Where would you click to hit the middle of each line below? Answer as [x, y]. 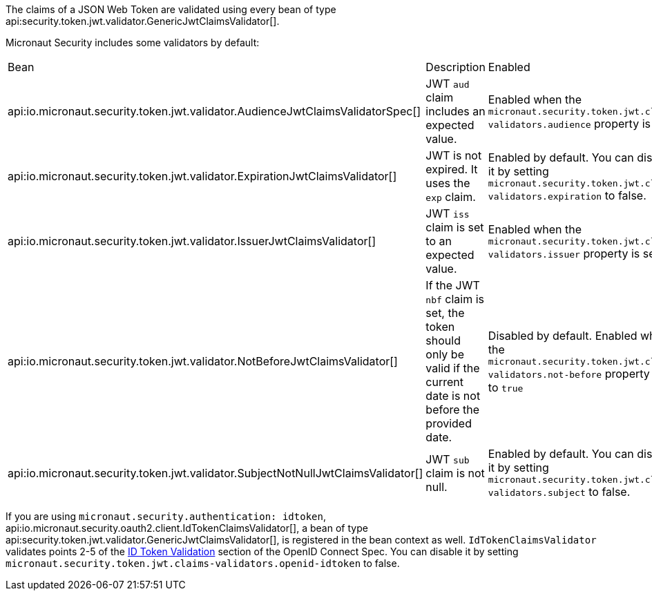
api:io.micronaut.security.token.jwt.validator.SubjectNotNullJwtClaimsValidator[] [215, 473]
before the [453, 410]
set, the [445, 313]
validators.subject [537, 493]
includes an [456, 111]
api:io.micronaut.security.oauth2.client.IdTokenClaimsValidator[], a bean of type [187, 528]
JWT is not [454, 155]
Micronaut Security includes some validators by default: [133, 42]
